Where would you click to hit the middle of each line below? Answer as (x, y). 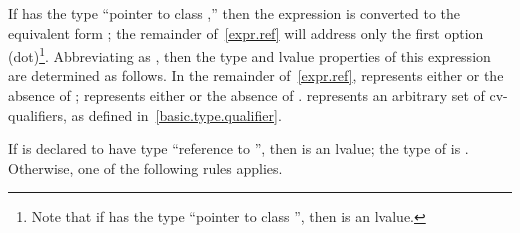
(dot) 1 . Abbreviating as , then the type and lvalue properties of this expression (249, 54)
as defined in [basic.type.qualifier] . (176, 114)
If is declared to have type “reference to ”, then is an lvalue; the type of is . (238, 148)
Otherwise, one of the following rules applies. (145, 167)
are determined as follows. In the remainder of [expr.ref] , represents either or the (256, 75)
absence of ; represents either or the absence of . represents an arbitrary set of (246, 95)
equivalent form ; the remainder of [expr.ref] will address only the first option (246, 32)
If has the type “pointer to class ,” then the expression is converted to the (234, 13)
